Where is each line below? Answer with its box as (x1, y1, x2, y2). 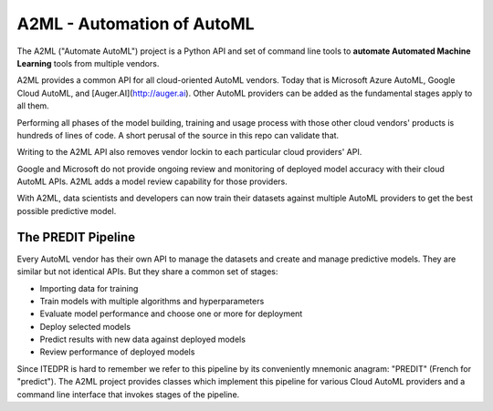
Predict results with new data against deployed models (39, 334, 246, 345)
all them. (16, 100, 49, 111)
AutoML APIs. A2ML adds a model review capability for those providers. (16, 176, 288, 187)
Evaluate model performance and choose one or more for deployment (39, 308, 303, 319)
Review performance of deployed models (39, 346, 195, 357)
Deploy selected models (39, 321, 131, 332)
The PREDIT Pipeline (16, 229, 136, 245)
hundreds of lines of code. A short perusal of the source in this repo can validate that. (16, 129, 340, 140)
